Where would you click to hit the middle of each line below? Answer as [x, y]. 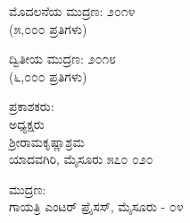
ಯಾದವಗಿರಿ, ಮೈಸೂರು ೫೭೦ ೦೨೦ [81, 159]
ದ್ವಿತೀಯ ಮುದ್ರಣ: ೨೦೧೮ [62, 59]
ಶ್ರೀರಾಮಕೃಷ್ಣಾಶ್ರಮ [47, 141]
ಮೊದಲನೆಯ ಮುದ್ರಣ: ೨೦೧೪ [72, 11]
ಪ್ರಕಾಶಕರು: [32, 106]
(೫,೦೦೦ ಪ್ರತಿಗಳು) [48, 28]
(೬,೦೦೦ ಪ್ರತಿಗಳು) [48, 76]
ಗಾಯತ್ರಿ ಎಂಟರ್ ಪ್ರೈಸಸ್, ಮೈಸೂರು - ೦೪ [96, 206]
